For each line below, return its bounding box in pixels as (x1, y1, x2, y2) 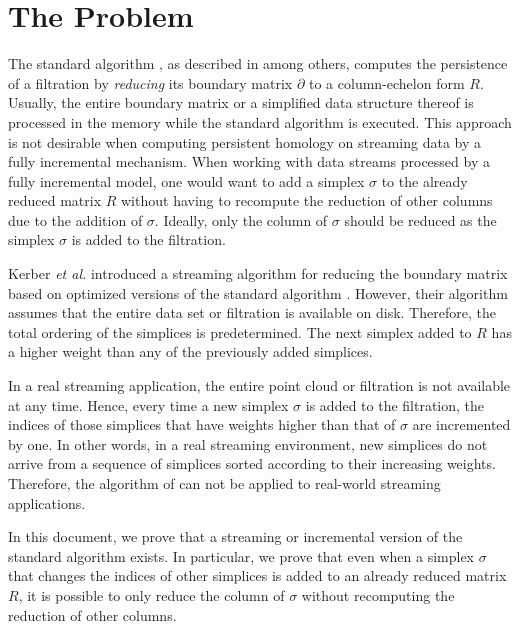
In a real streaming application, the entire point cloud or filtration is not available (8, 375, 511, 396)
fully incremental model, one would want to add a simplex (8, 170, 365, 191)
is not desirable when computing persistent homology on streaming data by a (8, 131, 482, 152)
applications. (8, 492, 86, 513)
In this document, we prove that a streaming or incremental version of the (8, 526, 463, 547)
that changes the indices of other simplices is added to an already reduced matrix (8, 565, 507, 586)
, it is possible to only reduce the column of (18, 584, 285, 605)
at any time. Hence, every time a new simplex (8, 394, 289, 415)
